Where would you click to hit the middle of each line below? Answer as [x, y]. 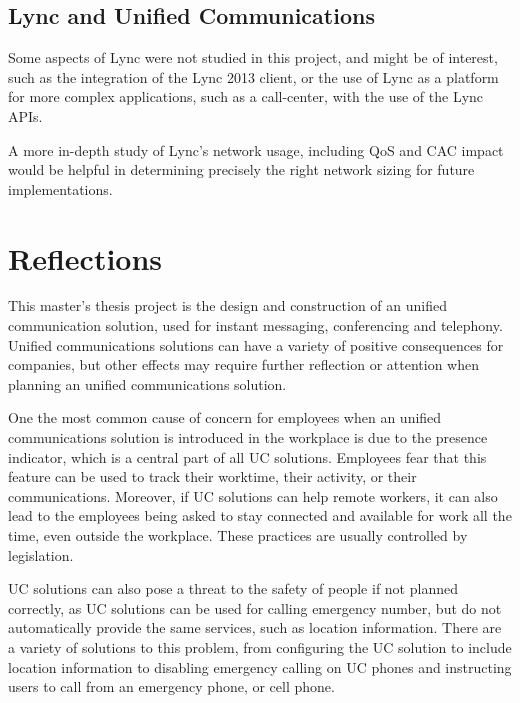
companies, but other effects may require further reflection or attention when [243, 364]
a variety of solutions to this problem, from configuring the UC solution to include [260, 646]
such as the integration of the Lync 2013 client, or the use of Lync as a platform [253, 76]
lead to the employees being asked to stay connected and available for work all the [260, 515]
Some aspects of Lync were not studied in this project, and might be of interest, [253, 57]
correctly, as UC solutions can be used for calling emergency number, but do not [255, 607]
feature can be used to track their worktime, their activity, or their [212, 476]
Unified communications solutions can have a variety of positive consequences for [256, 344]
